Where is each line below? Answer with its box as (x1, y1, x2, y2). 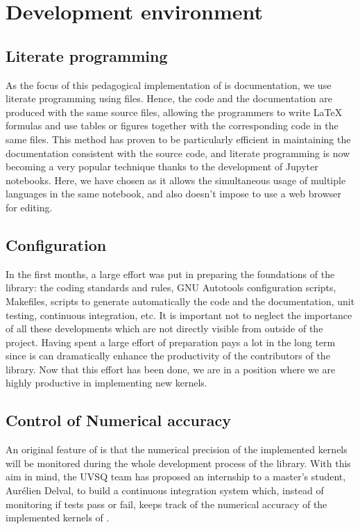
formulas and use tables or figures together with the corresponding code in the (6, 118, 338, 133)
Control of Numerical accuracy (6, 409, 232, 431)
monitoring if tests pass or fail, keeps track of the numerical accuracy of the (6, 496, 327, 511)
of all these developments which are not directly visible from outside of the (6, 321, 323, 336)
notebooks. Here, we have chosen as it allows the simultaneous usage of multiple (6, 172, 346, 187)
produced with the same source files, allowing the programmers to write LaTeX (6, 104, 343, 119)
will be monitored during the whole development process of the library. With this (6, 455, 351, 470)
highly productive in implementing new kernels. (6, 375, 207, 390)
